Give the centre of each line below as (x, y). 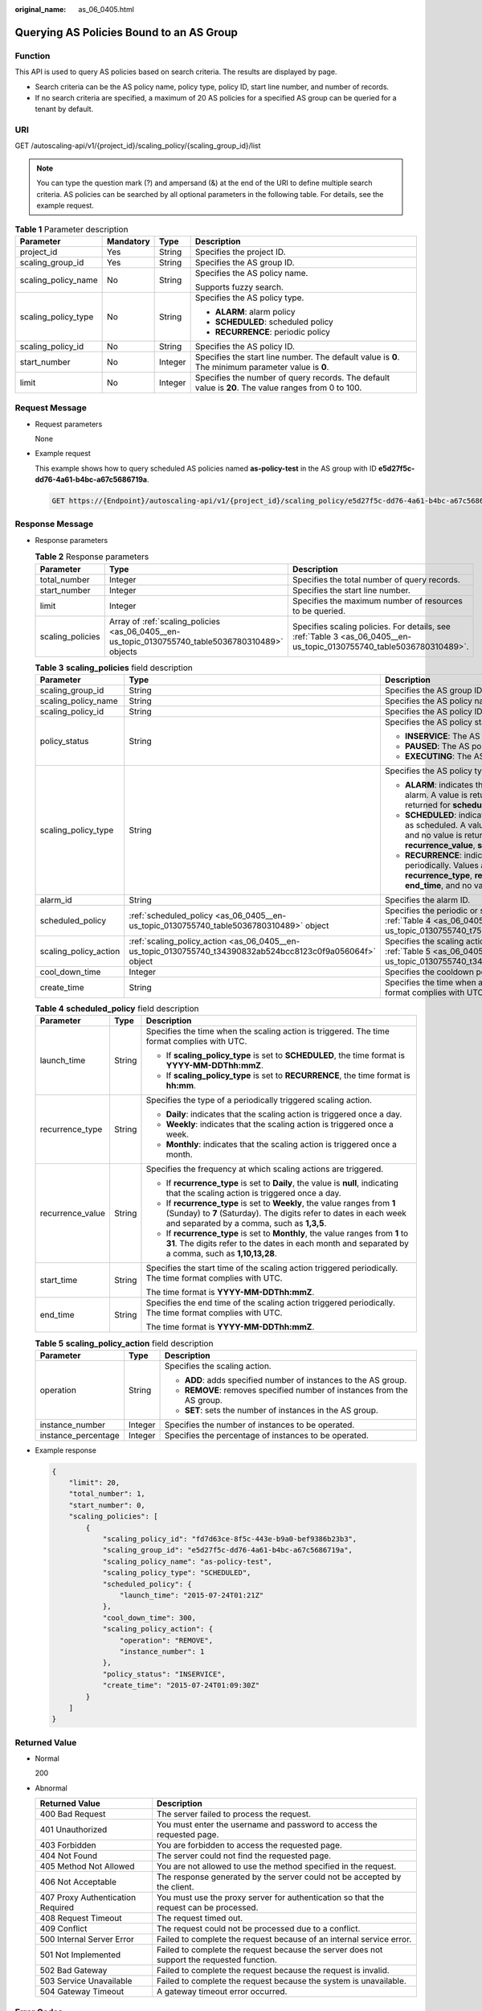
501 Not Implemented (80, 1955)
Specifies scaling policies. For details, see (372, 626)
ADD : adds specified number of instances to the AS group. (296, 1380)
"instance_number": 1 (162, 1651)
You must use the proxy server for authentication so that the (271, 1898)
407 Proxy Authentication (88, 1898)
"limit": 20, (94, 1483)
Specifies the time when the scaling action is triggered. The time (268, 1031)
